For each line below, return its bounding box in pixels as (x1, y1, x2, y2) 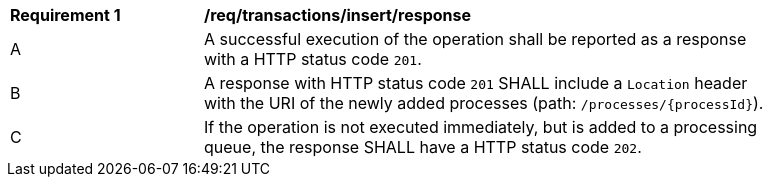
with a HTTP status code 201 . (204, 49, 422, 69)
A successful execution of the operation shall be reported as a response (204, 29, 747, 49)
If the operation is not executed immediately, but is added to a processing (204, 117, 758, 137)
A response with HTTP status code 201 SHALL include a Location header (204, 73, 748, 93)
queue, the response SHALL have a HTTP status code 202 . (204, 137, 642, 157)
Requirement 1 (10, 5, 121, 25)
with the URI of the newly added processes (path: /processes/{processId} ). (204, 93, 764, 113)
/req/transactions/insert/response (204, 5, 472, 25)
